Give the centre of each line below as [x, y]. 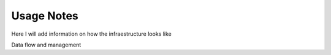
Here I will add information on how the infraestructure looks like [91, 34]
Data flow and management [46, 45]
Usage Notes [45, 16]
